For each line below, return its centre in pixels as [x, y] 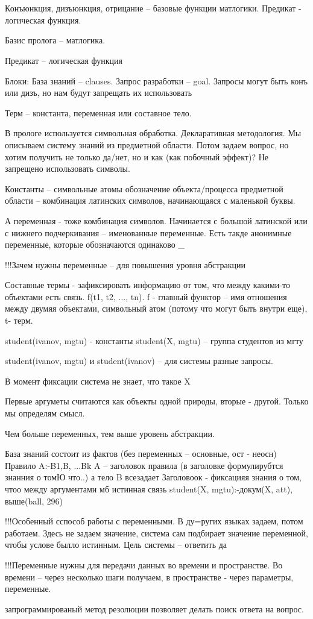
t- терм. [19, 320]
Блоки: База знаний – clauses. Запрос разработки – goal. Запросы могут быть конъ [156, 80]
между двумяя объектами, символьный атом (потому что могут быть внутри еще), [156, 308]
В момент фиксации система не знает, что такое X [98, 381]
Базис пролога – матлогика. [55, 40]
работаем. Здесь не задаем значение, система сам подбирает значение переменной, [156, 533]
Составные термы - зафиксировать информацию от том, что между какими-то [147, 285]
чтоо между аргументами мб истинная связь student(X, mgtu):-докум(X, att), [149, 489]
